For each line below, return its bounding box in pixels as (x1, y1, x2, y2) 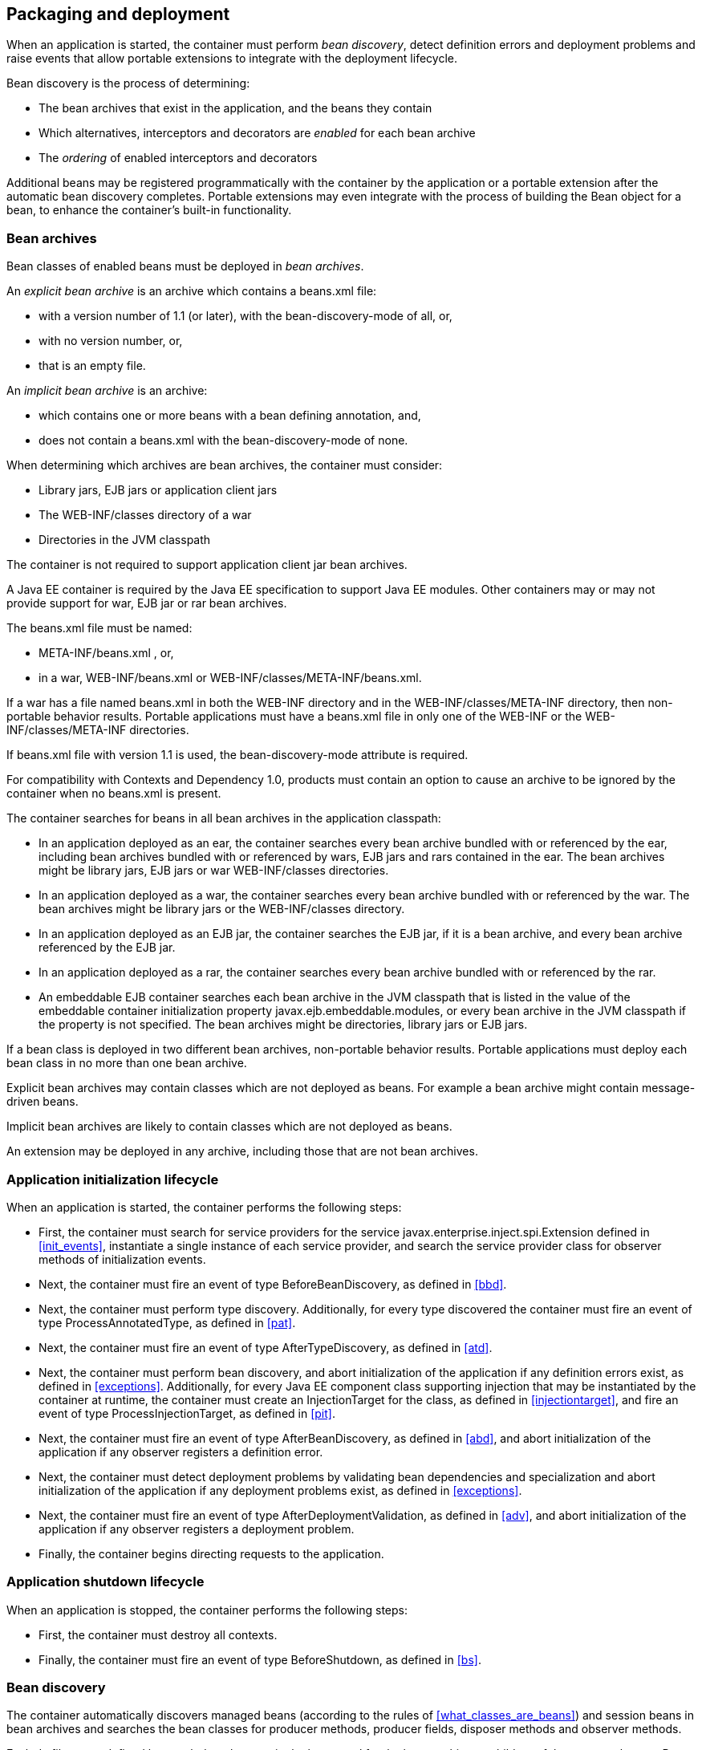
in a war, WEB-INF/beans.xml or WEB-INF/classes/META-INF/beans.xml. (39, 671, 422, 685)
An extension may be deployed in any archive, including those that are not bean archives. (6, 1144, 478, 1159)
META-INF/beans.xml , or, (39, 646, 174, 660)
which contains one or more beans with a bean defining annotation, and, (39, 408, 421, 423)
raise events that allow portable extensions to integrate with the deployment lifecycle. (6, 51, 457, 66)
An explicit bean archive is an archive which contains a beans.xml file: (6, 284, 377, 298)
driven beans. (6, 1094, 79, 1109)
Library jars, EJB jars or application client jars (39, 483, 278, 497)
